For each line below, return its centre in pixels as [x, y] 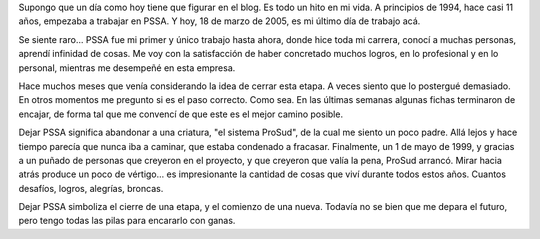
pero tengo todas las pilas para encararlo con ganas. [127, 221]
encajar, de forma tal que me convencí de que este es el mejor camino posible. [181, 114]
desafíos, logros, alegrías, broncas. [91, 188]
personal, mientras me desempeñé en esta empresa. [127, 67]
